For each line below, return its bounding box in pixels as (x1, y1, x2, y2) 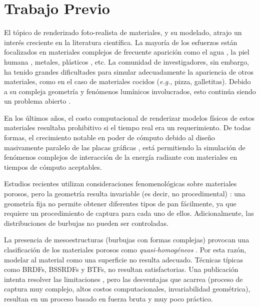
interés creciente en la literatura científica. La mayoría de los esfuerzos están (4, 37, 237, 47)
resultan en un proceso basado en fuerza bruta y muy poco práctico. (4, 293, 213, 303)
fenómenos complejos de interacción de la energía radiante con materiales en (4, 152, 237, 162)
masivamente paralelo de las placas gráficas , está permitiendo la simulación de (4, 142, 245, 152)
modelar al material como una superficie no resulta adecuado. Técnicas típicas (4, 254, 243, 264)
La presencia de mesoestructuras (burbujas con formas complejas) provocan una (4, 234, 249, 245)
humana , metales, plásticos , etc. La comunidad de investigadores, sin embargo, (4, 56, 249, 67)
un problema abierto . (4, 96, 71, 106)
